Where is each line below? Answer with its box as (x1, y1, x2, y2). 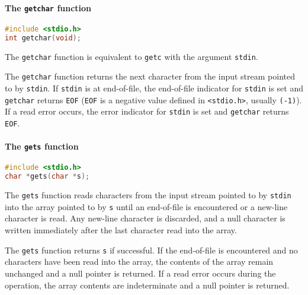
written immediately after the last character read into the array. (5, 224, 237, 236)
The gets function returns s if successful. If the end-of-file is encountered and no (5, 243, 298, 256)
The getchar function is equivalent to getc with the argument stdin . (5, 50, 258, 62)
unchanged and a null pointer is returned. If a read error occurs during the (5, 267, 276, 279)
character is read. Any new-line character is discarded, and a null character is (5, 212, 285, 224)
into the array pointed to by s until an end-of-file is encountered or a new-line (5, 200, 288, 212)
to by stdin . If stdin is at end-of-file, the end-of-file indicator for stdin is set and (5, 81, 303, 94)
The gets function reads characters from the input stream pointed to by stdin (5, 189, 291, 201)
